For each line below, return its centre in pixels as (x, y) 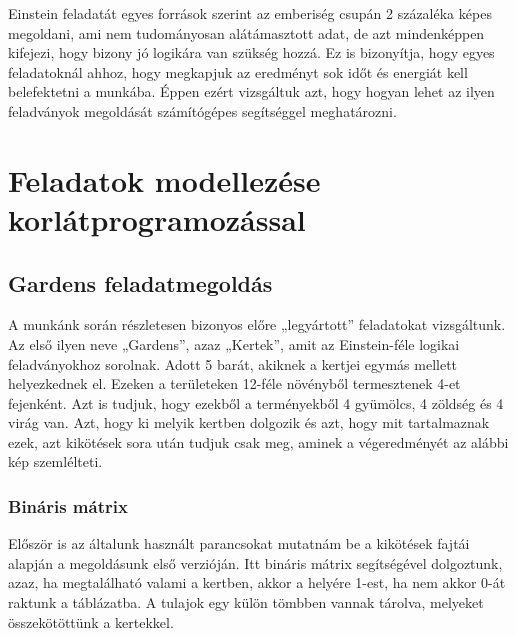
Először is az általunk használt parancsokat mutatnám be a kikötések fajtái (239, 543)
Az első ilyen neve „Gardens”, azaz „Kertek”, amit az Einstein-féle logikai (234, 343)
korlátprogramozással (157, 218)
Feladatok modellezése (164, 179)
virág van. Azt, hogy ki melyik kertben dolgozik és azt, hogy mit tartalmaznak (249, 422)
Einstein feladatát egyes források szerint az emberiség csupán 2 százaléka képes (250, 13)
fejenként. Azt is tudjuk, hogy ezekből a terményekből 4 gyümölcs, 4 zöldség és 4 (256, 402)
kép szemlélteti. (55, 461)
